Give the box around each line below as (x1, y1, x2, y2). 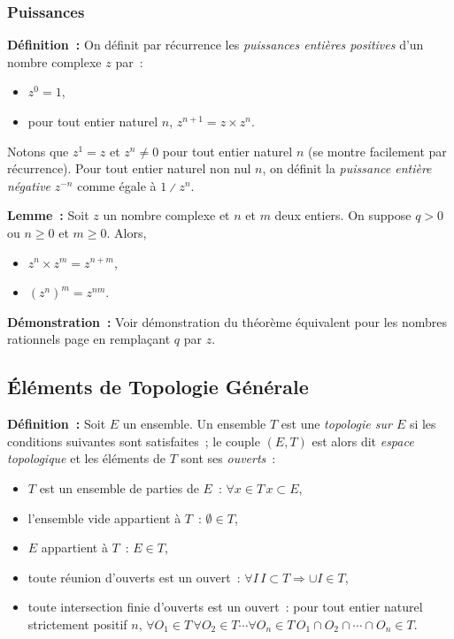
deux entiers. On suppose (274, 206, 412, 224)
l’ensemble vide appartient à (27, 508, 181, 527)
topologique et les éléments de (7, 449, 166, 468)
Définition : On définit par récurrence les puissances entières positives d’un (7, 35, 424, 54)
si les (409, 415, 436, 433)
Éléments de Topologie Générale (7, 373, 309, 400)
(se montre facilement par (307, 141, 447, 160)
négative (7, 176, 51, 194)
